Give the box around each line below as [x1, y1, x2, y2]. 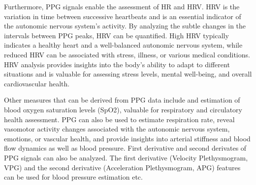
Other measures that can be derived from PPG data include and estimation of [4, 95, 240, 105]
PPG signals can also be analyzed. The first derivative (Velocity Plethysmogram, [4, 152, 248, 162]
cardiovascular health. [4, 78, 70, 88]
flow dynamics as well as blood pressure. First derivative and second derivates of [4, 143, 247, 153]
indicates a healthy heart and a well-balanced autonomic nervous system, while [4, 40, 243, 50]
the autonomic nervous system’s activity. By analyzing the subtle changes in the [4, 21, 246, 31]
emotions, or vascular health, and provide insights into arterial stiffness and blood [4, 133, 251, 143]
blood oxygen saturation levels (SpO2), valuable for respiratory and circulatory [4, 104, 242, 114]
